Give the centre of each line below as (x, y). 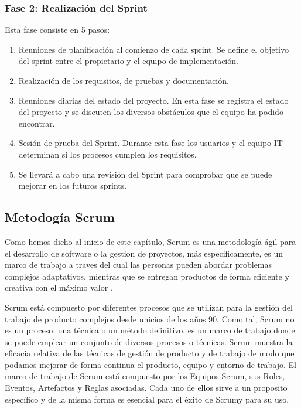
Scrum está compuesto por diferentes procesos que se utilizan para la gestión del (149, 307)
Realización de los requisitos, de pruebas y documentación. (124, 80)
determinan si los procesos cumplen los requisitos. (107, 154)
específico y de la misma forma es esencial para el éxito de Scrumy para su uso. (147, 399)
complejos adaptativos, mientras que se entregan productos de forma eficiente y (147, 276)
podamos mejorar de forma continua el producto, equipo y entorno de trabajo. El (150, 364)
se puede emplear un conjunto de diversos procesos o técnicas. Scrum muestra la (149, 341)
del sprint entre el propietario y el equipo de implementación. (128, 61)
